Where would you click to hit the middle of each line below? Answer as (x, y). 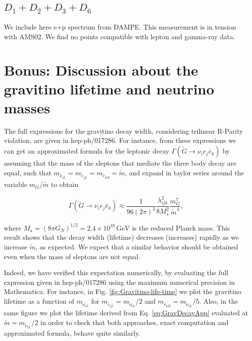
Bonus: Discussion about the (101, 70)
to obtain (65, 184)
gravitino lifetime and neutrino (109, 88)
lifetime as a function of (39, 301)
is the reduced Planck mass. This (181, 227)
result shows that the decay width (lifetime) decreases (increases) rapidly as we (121, 237)
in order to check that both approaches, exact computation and (134, 322)
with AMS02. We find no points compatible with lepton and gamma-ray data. (119, 36)
